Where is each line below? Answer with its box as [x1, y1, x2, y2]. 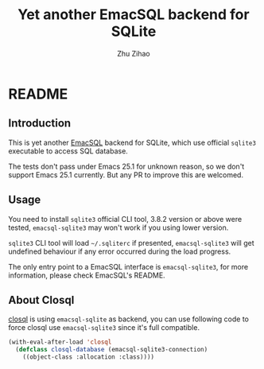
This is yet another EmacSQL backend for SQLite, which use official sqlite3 [8, 138, 257, 147]
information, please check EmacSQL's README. [8, 270, 165, 280]
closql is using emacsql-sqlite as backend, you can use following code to [8, 314, 249, 324]
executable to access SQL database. [8, 146, 129, 156]
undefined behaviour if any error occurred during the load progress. [8, 247, 231, 256]
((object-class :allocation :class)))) [22, 353, 155, 361]
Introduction [8, 117, 72, 130]
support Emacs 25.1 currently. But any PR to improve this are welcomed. [8, 169, 244, 180]
